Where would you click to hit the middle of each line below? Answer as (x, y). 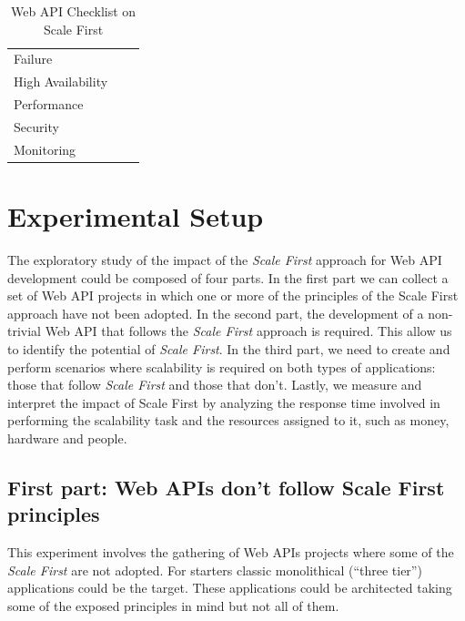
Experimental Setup (136, 216)
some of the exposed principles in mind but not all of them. (173, 605)
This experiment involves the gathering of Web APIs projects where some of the (231, 552)
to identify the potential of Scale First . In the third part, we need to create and (229, 349)
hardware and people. (67, 438)
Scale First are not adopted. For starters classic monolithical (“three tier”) (215, 570)
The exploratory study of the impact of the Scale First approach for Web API (225, 260)
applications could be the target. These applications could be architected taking (230, 588)
